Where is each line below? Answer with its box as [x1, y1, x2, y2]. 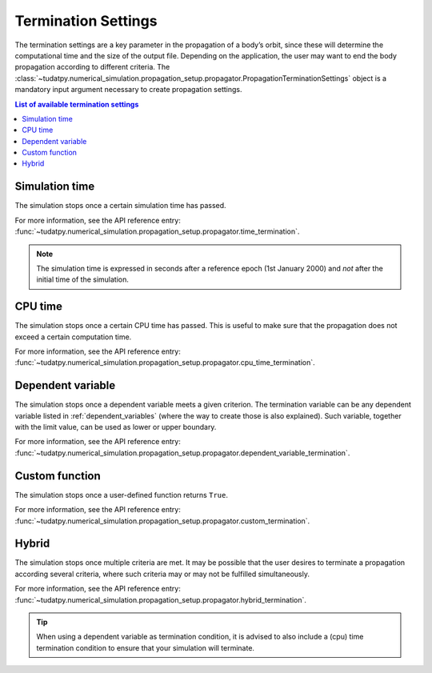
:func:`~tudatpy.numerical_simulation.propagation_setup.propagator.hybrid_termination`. [14, 595, 307, 604]
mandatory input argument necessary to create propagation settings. [14, 85, 242, 94]
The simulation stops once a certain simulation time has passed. [14, 201, 227, 210]
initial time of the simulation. [36, 274, 130, 284]
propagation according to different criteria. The [14, 62, 170, 72]
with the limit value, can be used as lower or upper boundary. [14, 423, 217, 432]
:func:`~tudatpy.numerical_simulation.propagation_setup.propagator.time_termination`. [14, 226, 300, 236]
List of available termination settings [14, 99, 139, 109]
